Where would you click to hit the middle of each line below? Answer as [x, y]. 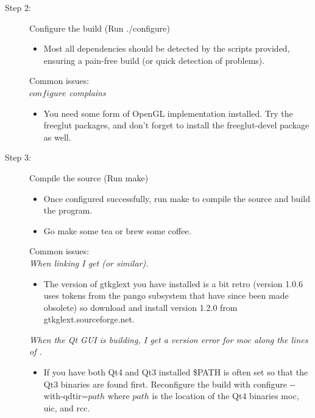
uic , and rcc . [67, 407]
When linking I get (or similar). [89, 263]
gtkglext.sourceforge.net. [89, 319]
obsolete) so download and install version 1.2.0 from [140, 307]
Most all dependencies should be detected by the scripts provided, [167, 48]
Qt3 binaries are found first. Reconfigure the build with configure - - [170, 384]
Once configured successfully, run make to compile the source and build [177, 198]
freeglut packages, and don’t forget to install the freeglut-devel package [176, 125]
